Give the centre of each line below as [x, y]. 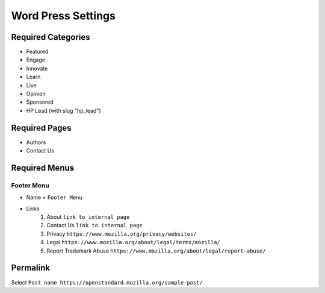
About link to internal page [88, 217]
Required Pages [41, 128]
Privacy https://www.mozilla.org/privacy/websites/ [122, 234]
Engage [36, 60]
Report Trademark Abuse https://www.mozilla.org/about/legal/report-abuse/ [156, 251]
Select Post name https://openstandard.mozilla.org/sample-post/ [107, 282]
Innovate [37, 68]
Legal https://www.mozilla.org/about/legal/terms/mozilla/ [134, 242]
